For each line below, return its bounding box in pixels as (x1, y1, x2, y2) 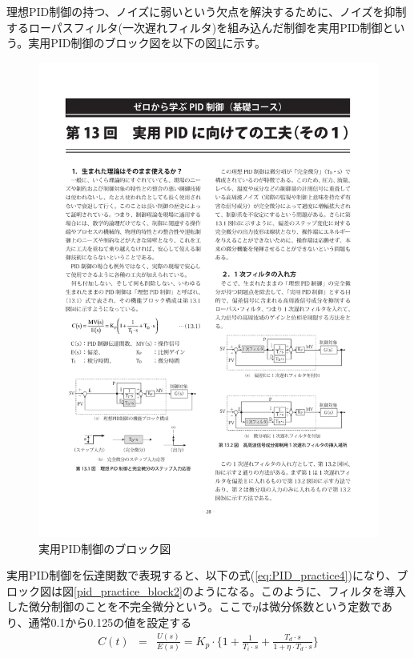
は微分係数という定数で (258, 598, 381, 615)
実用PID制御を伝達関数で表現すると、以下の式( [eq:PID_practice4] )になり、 (6, 567, 397, 584)
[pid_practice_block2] (74, 582, 183, 599)
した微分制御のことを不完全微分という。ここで (6, 598, 253, 615)
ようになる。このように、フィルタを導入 (193, 582, 407, 599)
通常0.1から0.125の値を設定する (28, 613, 192, 630)
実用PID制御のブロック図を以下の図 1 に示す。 (28, 34, 267, 51)
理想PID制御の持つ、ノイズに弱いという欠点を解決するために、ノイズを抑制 (6, 3, 407, 19)
